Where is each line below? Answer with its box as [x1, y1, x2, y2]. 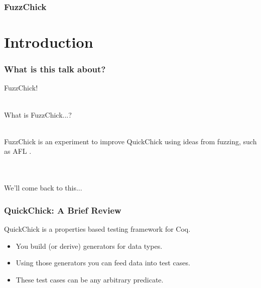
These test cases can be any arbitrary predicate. [16, 274, 164, 284]
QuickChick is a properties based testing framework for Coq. [4, 224, 191, 234]
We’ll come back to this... [4, 182, 82, 193]
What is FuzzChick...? [4, 109, 72, 120]
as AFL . [4, 146, 32, 156]
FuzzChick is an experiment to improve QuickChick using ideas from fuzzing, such [4, 136, 257, 146]
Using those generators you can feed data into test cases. [16, 257, 190, 268]
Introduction [4, 32, 93, 52]
